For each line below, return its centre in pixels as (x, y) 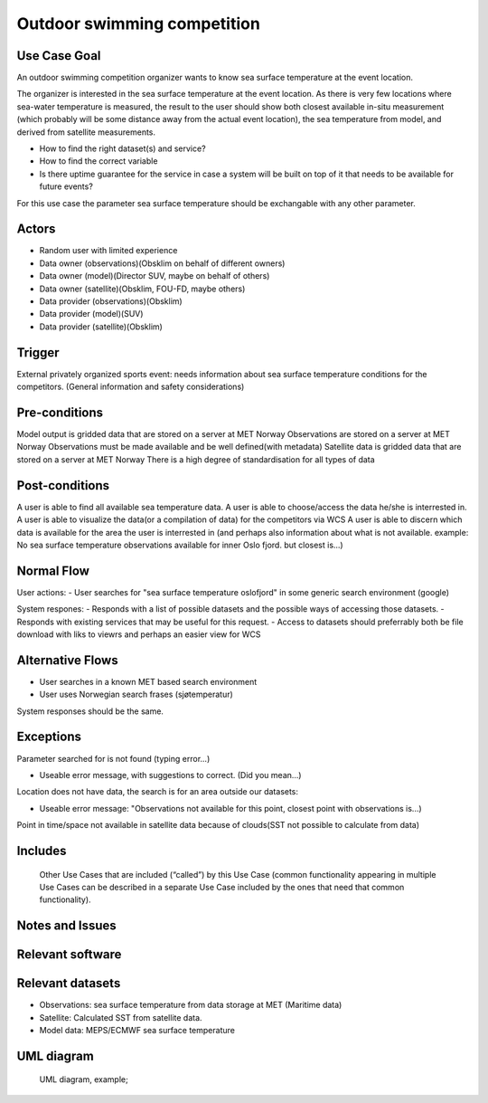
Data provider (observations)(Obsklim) (111, 301)
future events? (66, 186)
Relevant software (69, 955)
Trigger (38, 352)
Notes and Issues (66, 926)
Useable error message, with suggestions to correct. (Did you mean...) (170, 775)
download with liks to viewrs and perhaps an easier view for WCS (139, 634)
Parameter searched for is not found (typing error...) (113, 758)
